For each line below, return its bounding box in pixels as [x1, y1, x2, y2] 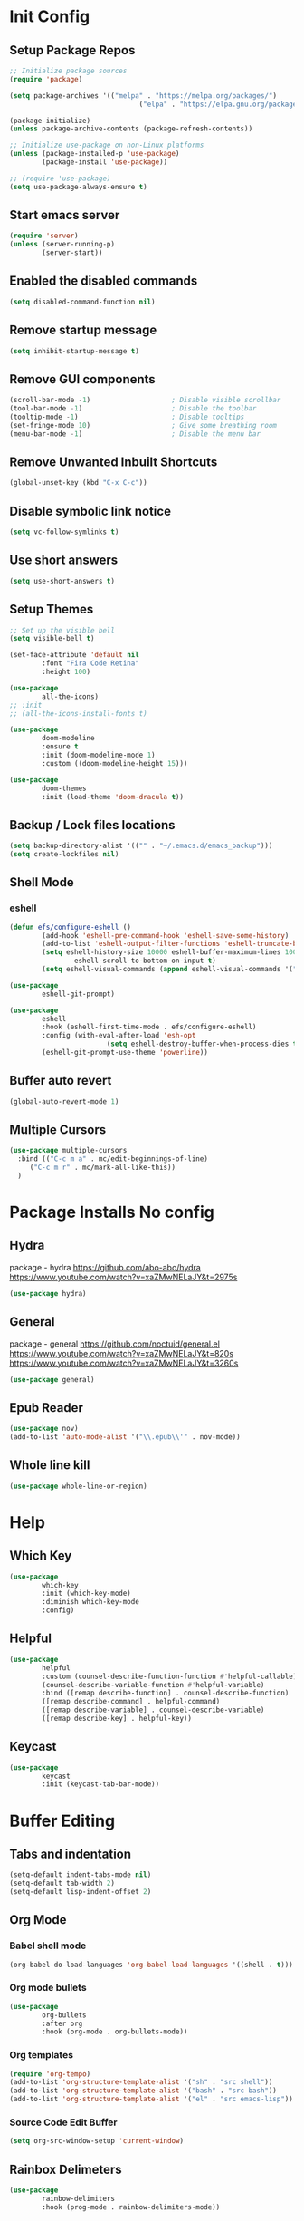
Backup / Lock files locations [9, 817, 176, 833]
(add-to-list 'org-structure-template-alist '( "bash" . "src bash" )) [9, 2086, 278, 2095]
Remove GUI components [9, 372, 156, 387]
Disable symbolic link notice [9, 503, 172, 518]
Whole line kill [9, 1457, 90, 1473]
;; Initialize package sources [9, 66, 128, 75]
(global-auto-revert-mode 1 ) [9, 1096, 119, 1106]
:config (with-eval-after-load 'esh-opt [42, 1031, 196, 1040]
